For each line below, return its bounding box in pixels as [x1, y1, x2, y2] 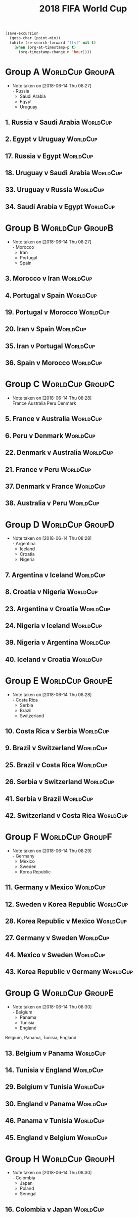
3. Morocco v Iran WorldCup [5, 274, 92, 283]
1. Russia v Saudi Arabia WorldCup [5, 118, 112, 127]
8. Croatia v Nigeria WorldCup [5, 588, 98, 596]
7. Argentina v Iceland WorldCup [5, 571, 105, 579]
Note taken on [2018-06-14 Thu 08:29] [12, 848, 92, 854]
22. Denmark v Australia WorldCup [5, 448, 114, 457]
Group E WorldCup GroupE [5, 675, 113, 686]
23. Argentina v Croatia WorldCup [5, 604, 110, 613]
